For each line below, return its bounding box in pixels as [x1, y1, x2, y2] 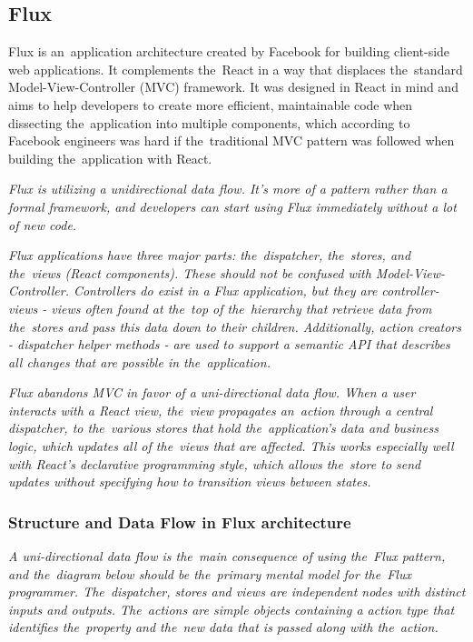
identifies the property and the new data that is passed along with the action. [8, 617, 439, 637]
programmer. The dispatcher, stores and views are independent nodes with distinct [8, 582, 466, 601]
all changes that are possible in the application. [8, 352, 271, 371]
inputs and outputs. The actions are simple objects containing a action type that [8, 599, 455, 618]
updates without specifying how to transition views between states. [8, 472, 371, 491]
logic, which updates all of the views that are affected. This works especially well [8, 436, 454, 456]
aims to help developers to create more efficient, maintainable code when [8, 95, 413, 114]
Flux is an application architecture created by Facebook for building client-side [8, 42, 450, 61]
